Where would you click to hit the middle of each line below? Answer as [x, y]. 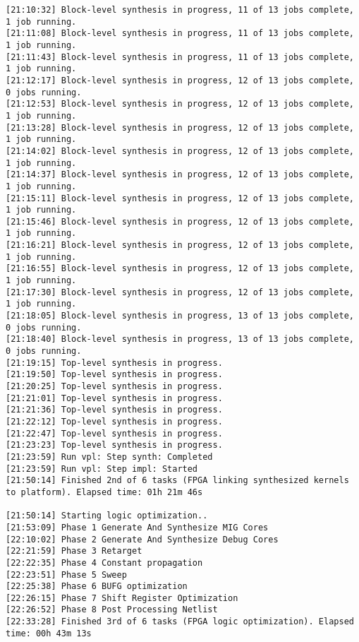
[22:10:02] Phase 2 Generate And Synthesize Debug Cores [142, 539]
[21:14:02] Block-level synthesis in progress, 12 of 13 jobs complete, [180, 151]
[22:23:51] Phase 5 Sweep [66, 575]
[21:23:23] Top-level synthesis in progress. [114, 445]
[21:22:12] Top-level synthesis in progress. [114, 421]
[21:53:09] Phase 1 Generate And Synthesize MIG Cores [137, 527]
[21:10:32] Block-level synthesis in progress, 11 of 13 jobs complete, [180, 10]
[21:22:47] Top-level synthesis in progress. [114, 433]
